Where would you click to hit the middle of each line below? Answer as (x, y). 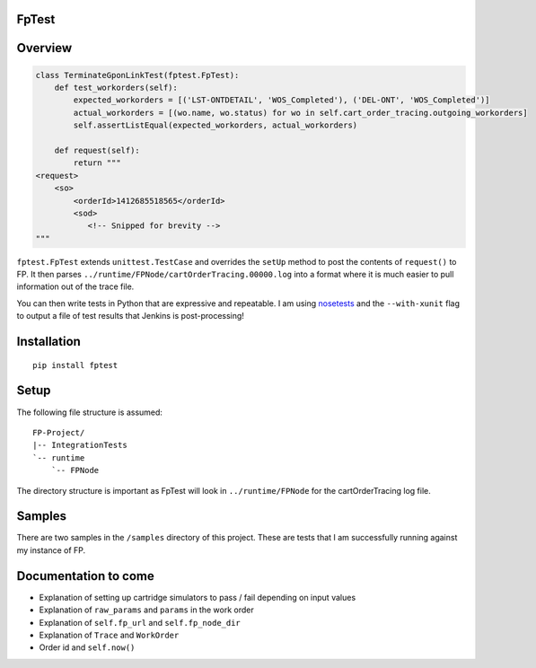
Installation (48, 342)
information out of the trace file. (75, 286)
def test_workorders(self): (116, 88)
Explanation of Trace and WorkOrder (109, 635)
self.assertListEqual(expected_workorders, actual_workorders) (215, 125)
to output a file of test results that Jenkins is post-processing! (130, 316)
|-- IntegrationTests (80, 445)
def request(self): (97, 150)
